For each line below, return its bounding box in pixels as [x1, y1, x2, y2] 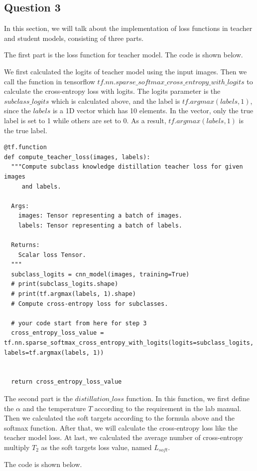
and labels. [21, 183, 61, 190]
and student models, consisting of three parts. [4, 32, 144, 43]
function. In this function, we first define [126, 393, 250, 403]
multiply [4, 442, 30, 452]
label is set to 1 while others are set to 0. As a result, [4, 115, 166, 125]
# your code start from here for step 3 [11, 319, 147, 327]
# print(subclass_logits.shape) [11, 280, 119, 288]
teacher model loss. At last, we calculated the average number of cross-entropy [4, 432, 244, 443]
